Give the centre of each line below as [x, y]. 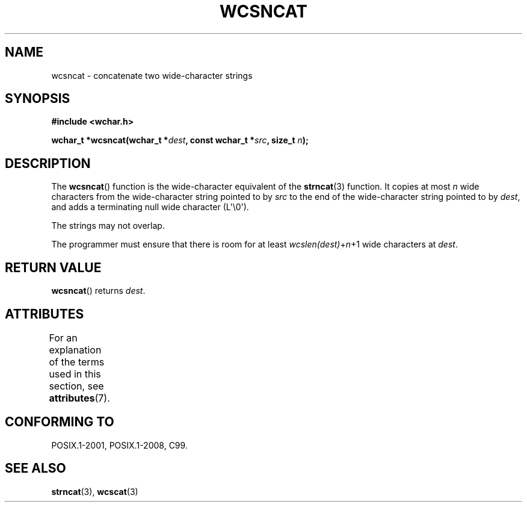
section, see [76, 386]
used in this [75, 374]
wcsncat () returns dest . [98, 291]
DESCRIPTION [48, 163]
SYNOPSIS [38, 99]
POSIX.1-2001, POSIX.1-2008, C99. [119, 445]
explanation [75, 350]
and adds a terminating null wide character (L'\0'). [150, 207]
